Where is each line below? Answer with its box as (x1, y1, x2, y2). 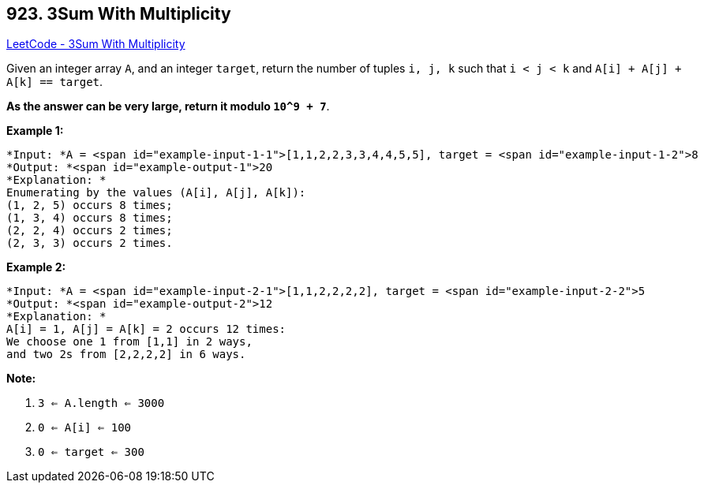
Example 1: (6, 124, 64, 138)
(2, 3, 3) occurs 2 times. (6, 237, 173, 250)
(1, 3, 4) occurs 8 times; (6, 211, 173, 225)
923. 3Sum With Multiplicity (6, 4, 231, 24)
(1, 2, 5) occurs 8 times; (6, 199, 173, 212)
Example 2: (6, 260, 66, 274)
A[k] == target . (6, 75, 103, 89)
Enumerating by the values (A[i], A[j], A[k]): (6, 186, 306, 200)
